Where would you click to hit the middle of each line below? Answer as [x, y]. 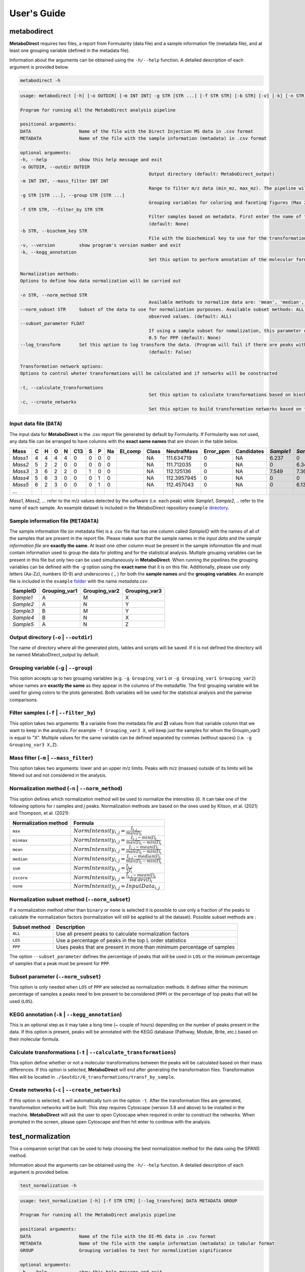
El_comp [130, 451]
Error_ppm [217, 451]
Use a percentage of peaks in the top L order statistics [121, 940]
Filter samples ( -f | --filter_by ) [53, 713]
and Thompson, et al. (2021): [39, 813]
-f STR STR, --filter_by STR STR [62, 210]
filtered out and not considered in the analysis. [58, 775]
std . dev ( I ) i [141, 880]
